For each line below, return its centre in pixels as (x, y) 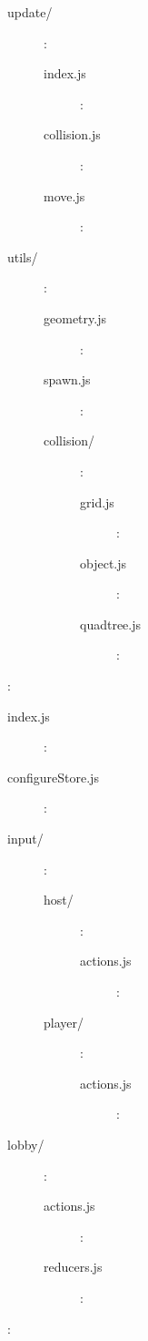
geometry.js (75, 317)
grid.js (97, 502)
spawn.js (67, 379)
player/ (64, 1022)
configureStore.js (53, 777)
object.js (104, 563)
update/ (30, 12)
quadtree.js (111, 624)
